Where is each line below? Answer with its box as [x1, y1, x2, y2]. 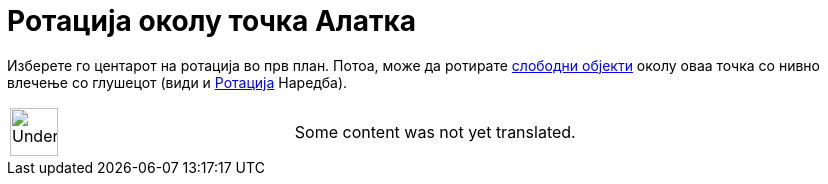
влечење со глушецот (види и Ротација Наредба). [7, 73, 348, 91]
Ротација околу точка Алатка [7, 4, 417, 38]
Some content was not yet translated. [294, 121, 576, 142]
